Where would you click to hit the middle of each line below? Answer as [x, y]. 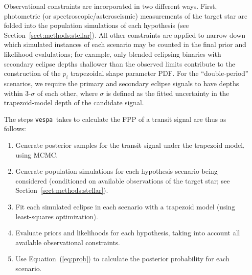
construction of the [32, 73]
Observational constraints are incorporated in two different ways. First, [111, 6]
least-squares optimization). [57, 216]
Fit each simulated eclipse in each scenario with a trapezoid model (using [125, 206]
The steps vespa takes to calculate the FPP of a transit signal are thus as [115, 119]
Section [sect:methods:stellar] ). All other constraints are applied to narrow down [125, 34]
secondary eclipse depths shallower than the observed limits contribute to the [120, 63]
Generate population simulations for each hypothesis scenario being [116, 171]
